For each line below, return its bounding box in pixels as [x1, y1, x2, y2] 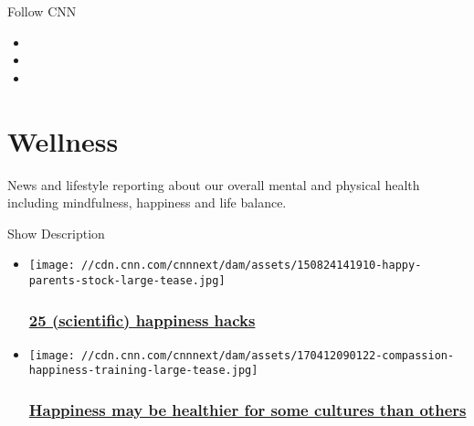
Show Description [7, 223, 105, 242]
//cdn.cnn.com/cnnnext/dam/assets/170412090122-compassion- [81, 348, 455, 362]
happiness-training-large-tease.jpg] [28, 364, 258, 378]
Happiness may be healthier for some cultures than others [28, 399, 467, 421]
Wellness [7, 122, 119, 159]
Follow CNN [7, 2, 77, 20]
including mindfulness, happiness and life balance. [7, 193, 287, 212]
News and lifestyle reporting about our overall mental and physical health [7, 175, 420, 194]
